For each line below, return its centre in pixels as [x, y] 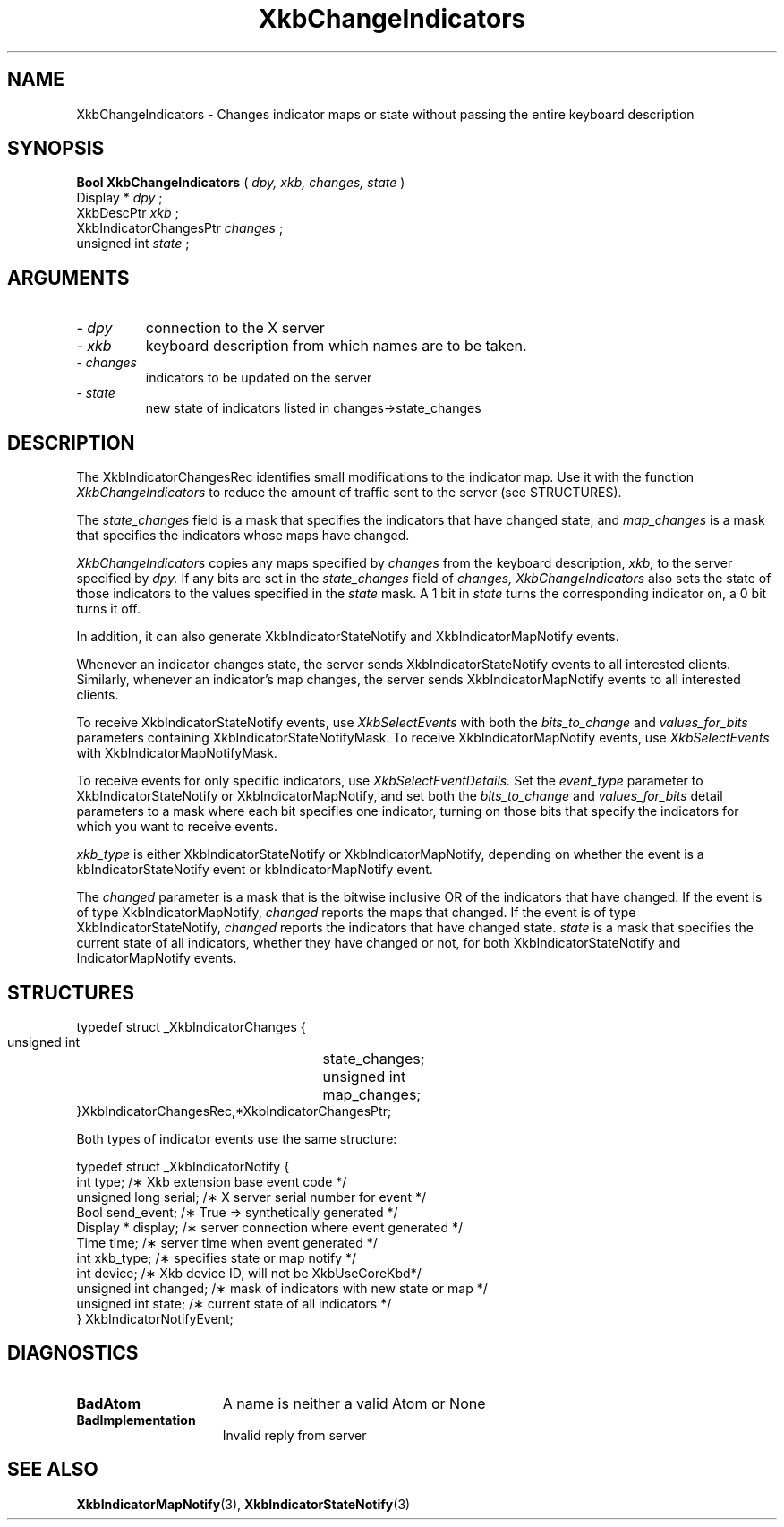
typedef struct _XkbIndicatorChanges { [191, 1026]
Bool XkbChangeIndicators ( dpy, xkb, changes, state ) [241, 183]
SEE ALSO [53, 1470]
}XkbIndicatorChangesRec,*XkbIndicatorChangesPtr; [234, 1111]
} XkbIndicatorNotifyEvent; [155, 1318]
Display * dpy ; [119, 198]
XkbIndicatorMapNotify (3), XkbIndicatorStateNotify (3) [243, 1504]
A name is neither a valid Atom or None [354, 1403]
